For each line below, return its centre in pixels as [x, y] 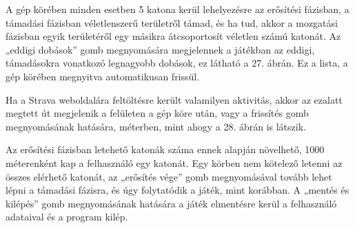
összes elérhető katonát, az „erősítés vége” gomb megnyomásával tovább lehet [169, 176]
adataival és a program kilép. [67, 217]
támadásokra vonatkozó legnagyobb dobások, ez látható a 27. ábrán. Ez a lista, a [177, 63]
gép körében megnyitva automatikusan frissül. [103, 76]
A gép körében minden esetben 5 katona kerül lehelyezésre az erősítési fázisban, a [177, 9]
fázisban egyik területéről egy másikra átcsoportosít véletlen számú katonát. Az [173, 36]
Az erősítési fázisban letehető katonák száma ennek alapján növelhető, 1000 [165, 149]
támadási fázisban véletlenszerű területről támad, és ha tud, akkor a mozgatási [172, 22]
